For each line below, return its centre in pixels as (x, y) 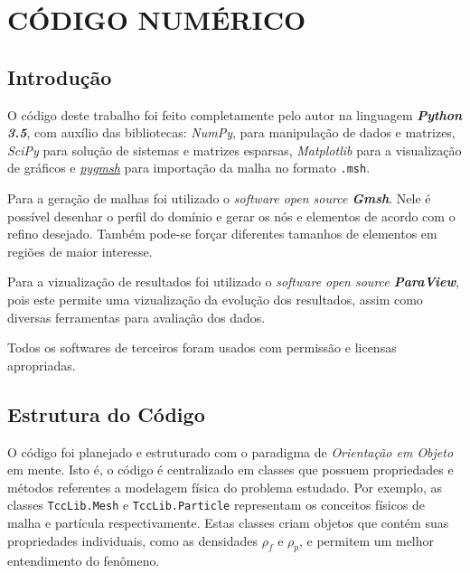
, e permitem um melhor (367, 540)
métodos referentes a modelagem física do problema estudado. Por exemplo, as (225, 487)
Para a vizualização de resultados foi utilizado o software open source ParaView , (234, 282)
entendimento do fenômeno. (84, 561)
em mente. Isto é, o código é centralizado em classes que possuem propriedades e (230, 470)
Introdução (60, 76)
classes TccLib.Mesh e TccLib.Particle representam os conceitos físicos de (216, 505)
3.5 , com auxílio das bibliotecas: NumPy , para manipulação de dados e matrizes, (231, 132)
